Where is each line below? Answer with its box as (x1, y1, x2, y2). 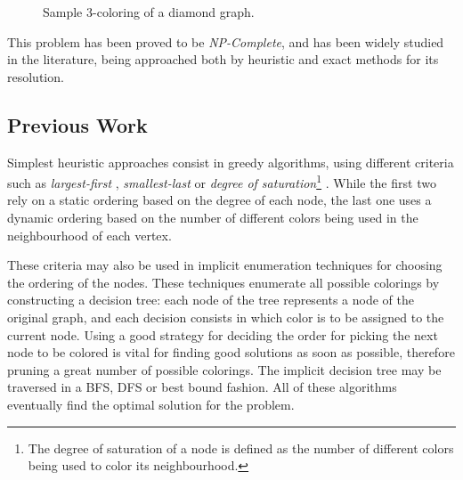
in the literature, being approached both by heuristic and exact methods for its (7, 50, 439, 69)
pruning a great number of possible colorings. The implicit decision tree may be (7, 360, 442, 378)
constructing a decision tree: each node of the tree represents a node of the (7, 290, 415, 309)
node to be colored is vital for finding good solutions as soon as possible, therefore (7, 343, 455, 362)
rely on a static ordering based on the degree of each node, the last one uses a (7, 191, 432, 209)
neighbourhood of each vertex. (7, 225, 172, 244)
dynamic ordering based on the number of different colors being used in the (7, 208, 418, 227)
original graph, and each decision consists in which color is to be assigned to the (7, 307, 444, 326)
